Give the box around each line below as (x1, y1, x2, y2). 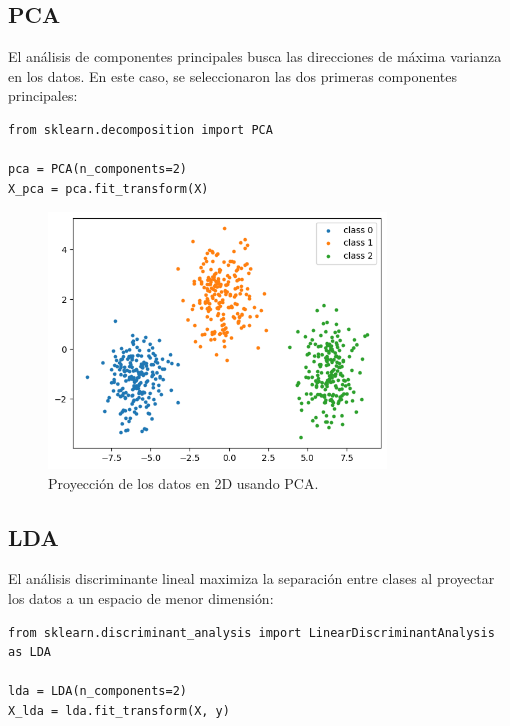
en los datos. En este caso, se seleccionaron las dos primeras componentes (8, 65, 457, 86)
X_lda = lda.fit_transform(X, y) (8, 703, 230, 718)
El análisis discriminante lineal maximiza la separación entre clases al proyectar (8, 568, 495, 589)
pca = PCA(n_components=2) (8, 162, 187, 177)
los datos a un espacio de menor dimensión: (8, 587, 274, 608)
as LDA (8, 645, 51, 660)
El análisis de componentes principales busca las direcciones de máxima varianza (8, 46, 502, 67)
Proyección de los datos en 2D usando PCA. (48, 472, 319, 493)
